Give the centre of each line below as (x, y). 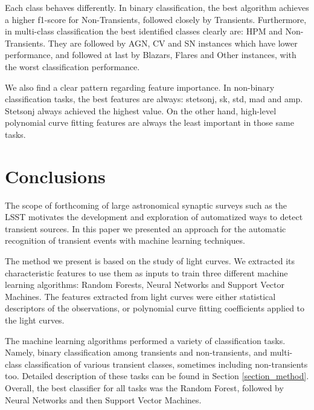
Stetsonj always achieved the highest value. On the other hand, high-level (141, 110)
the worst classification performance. (72, 66)
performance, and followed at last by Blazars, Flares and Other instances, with (151, 55)
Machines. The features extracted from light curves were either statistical (140, 296)
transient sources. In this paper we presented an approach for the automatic (146, 228)
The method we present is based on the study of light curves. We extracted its (150, 261)
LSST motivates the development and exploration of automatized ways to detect (154, 217)
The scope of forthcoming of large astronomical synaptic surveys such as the (146, 205)
